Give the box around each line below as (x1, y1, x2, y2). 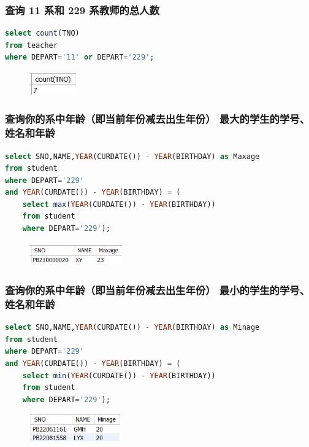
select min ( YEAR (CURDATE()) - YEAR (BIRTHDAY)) (22, 371, 216, 380)
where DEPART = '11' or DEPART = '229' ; (5, 53, 154, 62)
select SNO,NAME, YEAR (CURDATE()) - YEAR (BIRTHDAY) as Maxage (5, 152, 260, 161)
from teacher (5, 41, 58, 50)
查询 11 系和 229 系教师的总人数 (5, 2, 160, 17)
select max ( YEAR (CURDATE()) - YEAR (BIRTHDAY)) (22, 200, 216, 209)
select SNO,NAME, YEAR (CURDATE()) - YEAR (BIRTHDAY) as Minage (5, 323, 260, 332)
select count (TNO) (5, 29, 80, 38)
